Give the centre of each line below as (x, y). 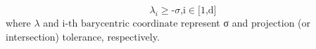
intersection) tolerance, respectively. (83, 36)
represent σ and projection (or (246, 22)
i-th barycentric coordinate (120, 24)
